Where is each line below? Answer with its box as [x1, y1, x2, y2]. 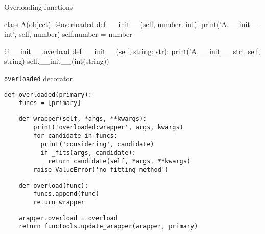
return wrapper [33, 198, 85, 206]
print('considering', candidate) [40, 140, 154, 148]
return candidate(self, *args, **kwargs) [47, 158, 191, 165]
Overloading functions [4, 2, 73, 12]
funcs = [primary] [18, 99, 81, 107]
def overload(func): [18, 181, 88, 189]
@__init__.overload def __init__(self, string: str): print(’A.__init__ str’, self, [4, 45, 260, 56]
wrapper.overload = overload [18, 214, 117, 222]
